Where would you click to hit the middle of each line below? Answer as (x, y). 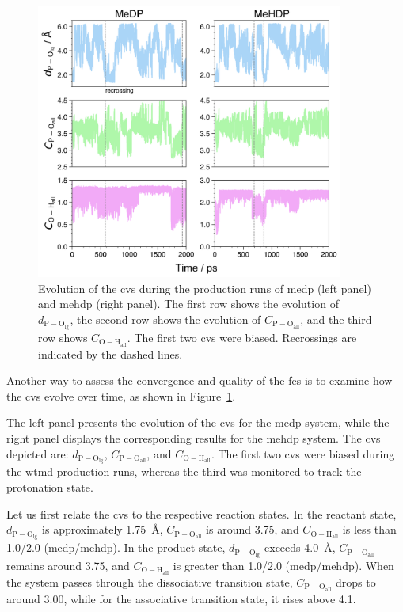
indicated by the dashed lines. (110, 354)
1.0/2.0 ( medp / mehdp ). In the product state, (116, 547)
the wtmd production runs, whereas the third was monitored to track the (184, 471)
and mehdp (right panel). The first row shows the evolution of (188, 304)
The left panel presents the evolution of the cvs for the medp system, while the (198, 422)
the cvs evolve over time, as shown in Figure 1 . (121, 395)
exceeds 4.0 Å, (300, 547)
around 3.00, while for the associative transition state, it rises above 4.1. (181, 598)
